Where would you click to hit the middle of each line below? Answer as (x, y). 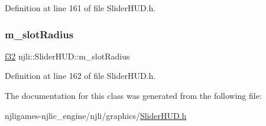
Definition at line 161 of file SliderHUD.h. (80, 8)
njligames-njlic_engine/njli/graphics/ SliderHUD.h (96, 115)
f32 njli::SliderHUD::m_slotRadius (67, 56)
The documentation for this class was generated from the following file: (133, 95)
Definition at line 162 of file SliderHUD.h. (80, 76)
